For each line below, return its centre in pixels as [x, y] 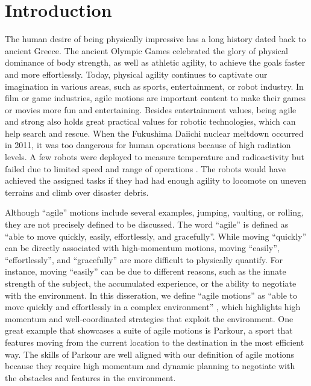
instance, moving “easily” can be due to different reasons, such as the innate [146, 271]
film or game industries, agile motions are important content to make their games [155, 98]
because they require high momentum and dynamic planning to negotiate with [150, 366]
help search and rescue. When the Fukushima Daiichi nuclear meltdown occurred [154, 133]
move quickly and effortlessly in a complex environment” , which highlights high [153, 307]
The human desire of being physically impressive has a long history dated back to [155, 39]
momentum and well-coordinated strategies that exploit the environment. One [149, 318]
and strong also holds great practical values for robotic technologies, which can [150, 121]
